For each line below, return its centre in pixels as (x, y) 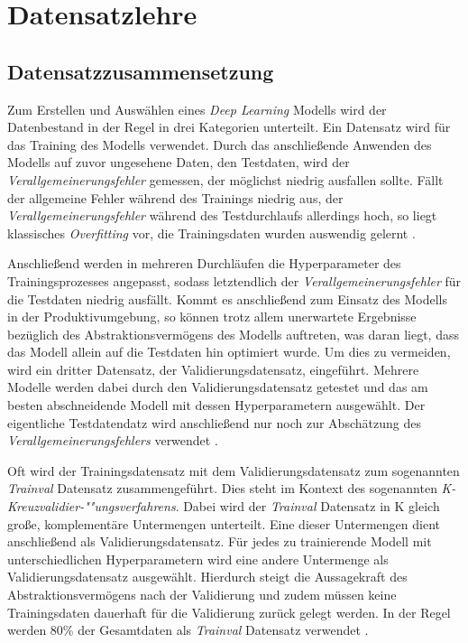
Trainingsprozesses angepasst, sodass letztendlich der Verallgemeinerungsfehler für (234, 280)
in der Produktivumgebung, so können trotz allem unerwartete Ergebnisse (212, 317)
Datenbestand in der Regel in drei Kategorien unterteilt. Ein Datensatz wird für (229, 127)
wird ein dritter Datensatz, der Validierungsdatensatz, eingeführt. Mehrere (213, 369)
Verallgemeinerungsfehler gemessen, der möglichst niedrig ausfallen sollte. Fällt (225, 179)
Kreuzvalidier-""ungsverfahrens (92, 506)
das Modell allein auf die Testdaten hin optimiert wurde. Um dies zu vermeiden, (229, 352)
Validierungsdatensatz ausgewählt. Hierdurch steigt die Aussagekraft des (207, 577)
